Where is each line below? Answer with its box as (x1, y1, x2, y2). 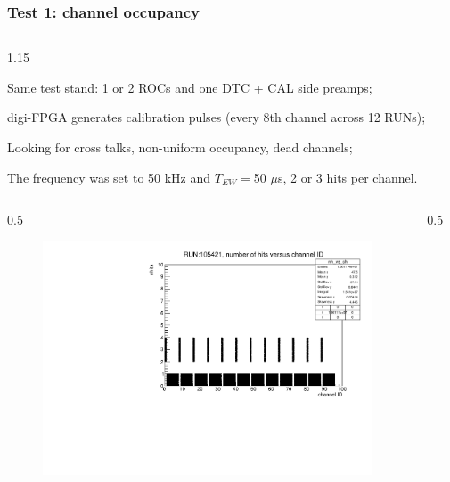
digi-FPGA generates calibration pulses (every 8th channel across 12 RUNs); (7, 108, 426, 127)
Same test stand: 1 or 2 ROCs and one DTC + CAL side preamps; (7, 78, 372, 96)
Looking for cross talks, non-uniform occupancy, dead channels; (7, 138, 353, 156)
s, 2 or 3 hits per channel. (277, 167, 418, 186)
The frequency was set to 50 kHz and (7, 167, 211, 186)
